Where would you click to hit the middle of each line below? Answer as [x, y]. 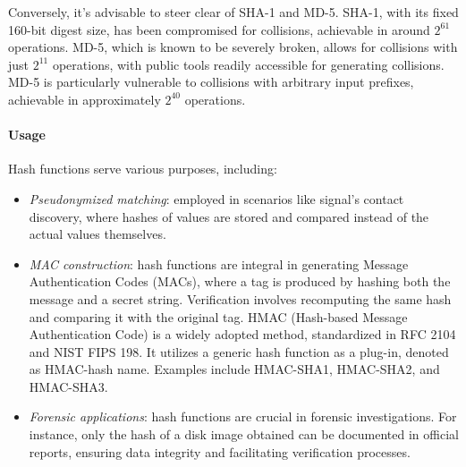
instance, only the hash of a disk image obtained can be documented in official [244, 434]
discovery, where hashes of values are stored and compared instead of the [229, 216]
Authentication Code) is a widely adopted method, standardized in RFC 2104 [242, 334]
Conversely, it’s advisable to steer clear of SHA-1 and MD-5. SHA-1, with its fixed [233, 12]
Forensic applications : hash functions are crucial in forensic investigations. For [243, 416]
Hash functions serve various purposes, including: [143, 169]
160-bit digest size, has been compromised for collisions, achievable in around [219, 29]
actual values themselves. [97, 234]
